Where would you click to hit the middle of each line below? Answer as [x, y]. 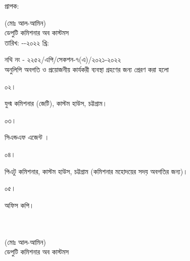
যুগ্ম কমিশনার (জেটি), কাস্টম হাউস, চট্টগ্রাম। [56, 103]
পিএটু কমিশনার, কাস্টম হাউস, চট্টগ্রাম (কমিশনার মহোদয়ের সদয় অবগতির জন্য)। [96, 171]
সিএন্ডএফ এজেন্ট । [27, 137]
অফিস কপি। [19, 205]
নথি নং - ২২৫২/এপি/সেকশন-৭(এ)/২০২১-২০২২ [63, 59]
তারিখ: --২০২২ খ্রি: [27, 42]
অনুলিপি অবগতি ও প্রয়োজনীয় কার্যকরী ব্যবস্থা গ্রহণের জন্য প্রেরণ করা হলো [87, 69]
